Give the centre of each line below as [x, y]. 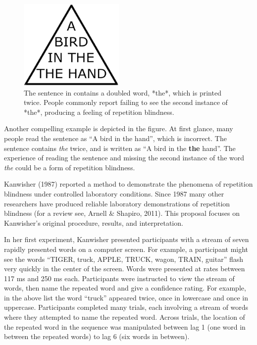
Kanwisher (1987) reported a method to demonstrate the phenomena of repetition [128, 184]
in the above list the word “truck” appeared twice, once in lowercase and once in [126, 297]
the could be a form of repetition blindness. [70, 167]
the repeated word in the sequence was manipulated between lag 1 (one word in [125, 326]
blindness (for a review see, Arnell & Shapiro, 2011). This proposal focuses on [122, 213]
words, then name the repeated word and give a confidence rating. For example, [125, 288]
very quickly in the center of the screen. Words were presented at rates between [125, 269]
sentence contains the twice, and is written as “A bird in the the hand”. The [120, 148]
